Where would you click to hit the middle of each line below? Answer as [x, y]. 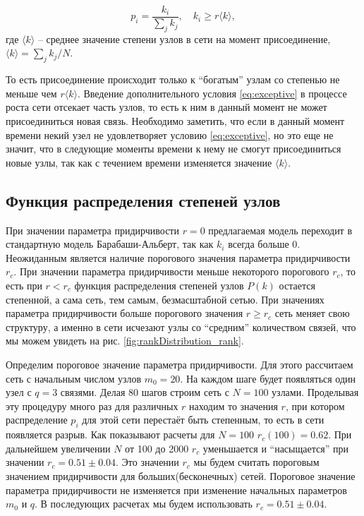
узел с [19, 392]
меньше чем [31, 93]
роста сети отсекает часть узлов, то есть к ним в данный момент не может [166, 107]
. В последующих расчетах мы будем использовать [144, 504]
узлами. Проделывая [315, 392]
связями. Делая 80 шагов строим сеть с [145, 392]
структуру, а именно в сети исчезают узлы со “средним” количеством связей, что [181, 326]
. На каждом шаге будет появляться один [268, 378]
